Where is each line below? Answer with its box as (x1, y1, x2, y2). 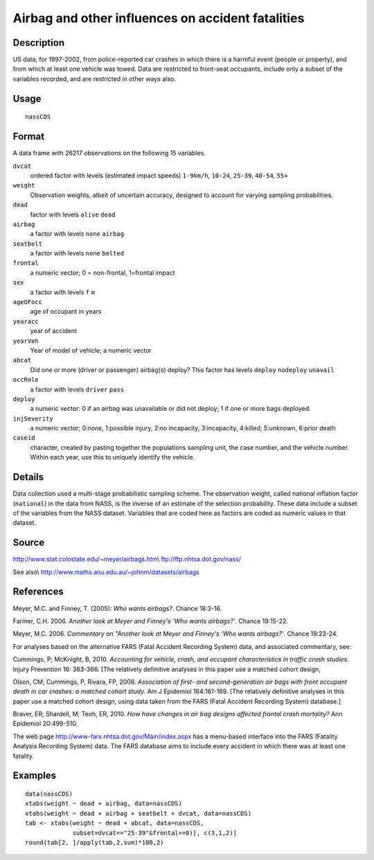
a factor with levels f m (30, 288, 95, 296)
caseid (12, 434, 35, 442)
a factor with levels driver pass (30, 385, 125, 394)
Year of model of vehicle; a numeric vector (30, 346, 152, 354)
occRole (12, 376, 39, 384)
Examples (12, 770, 57, 782)
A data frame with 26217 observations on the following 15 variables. (12, 149, 206, 158)
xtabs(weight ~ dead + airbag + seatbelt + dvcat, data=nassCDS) (25, 809, 252, 817)
